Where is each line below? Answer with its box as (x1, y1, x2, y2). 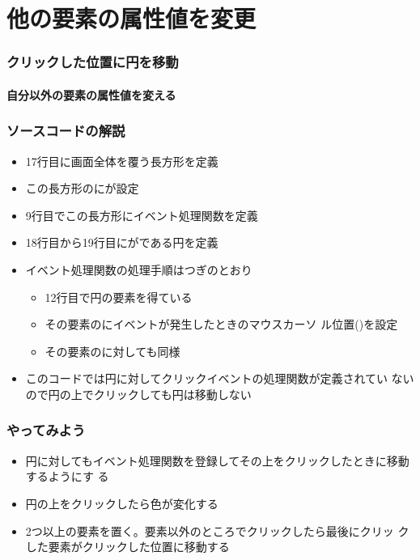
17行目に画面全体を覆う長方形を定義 (25, 152, 218, 169)
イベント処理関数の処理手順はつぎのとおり (25, 261, 252, 278)
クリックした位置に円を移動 (6, 52, 179, 72)
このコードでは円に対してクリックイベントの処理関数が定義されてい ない (25, 370, 414, 387)
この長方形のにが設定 (25, 180, 139, 197)
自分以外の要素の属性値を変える (6, 86, 176, 103)
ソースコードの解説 (6, 121, 125, 141)
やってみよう (6, 420, 86, 440)
